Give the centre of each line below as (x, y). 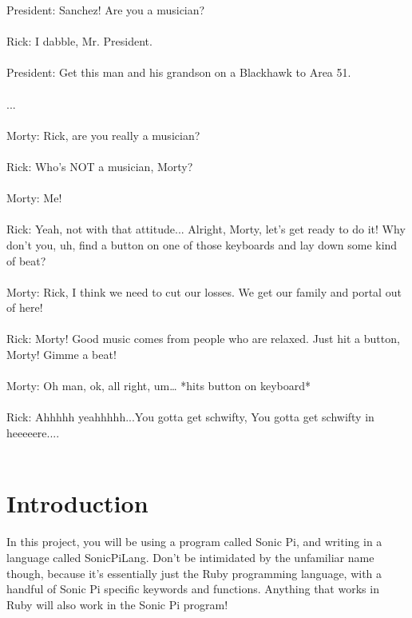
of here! (25, 307)
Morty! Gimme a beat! (61, 355)
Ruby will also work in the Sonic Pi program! (117, 604)
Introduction (77, 503)
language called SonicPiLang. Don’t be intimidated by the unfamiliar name (190, 557)
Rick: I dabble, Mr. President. (79, 41)
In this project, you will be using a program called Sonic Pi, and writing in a (194, 542)
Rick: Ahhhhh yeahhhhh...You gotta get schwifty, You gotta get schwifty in (190, 417)
